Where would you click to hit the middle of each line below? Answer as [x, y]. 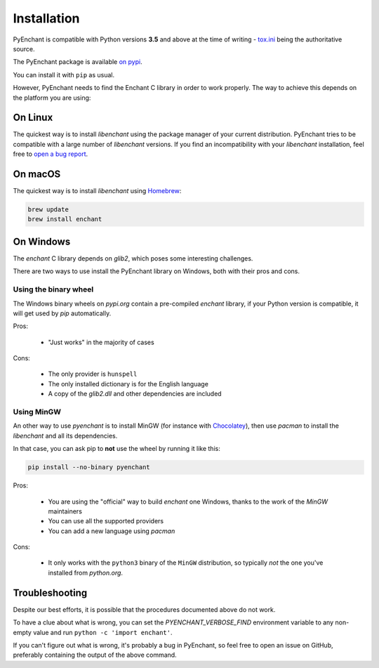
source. [24, 48]
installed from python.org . [85, 572]
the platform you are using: [52, 98]
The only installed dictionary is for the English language [128, 384]
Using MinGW [37, 412]
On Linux [33, 118]
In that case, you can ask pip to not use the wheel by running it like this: [117, 449]
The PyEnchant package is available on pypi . [78, 62]
